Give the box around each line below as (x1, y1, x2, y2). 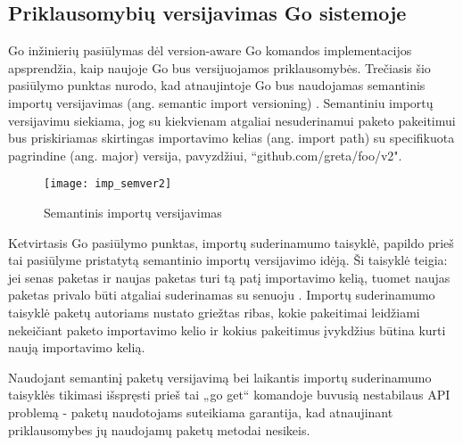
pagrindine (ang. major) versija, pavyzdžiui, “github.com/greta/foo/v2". (8, 145, 402, 164)
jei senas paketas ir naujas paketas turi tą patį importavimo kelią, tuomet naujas (8, 268, 451, 286)
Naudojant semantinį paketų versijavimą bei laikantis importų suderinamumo (8, 367, 432, 386)
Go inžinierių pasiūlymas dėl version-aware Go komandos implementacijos (8, 41, 412, 60)
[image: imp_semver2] (44, 177, 172, 191)
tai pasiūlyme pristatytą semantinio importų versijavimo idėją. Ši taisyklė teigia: (8, 251, 448, 269)
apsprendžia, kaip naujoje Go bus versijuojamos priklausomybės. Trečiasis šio (8, 58, 431, 77)
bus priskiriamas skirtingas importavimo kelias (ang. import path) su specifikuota (8, 128, 455, 147)
